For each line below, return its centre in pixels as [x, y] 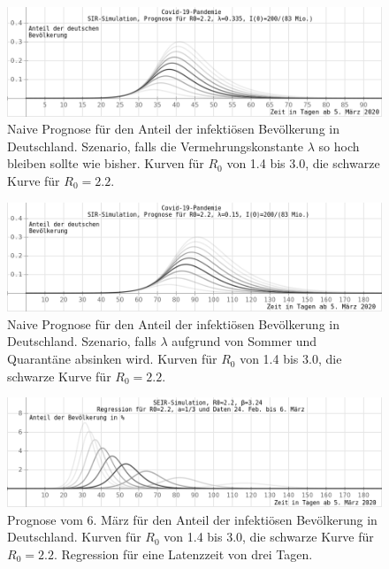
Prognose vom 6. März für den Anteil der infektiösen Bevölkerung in [192, 519]
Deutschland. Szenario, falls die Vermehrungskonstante [156, 146]
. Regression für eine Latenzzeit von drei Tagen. [183, 554]
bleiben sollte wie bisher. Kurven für [106, 163]
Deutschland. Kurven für [74, 537]
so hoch [339, 146]
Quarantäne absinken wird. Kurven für [112, 359]
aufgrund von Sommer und [244, 341]
